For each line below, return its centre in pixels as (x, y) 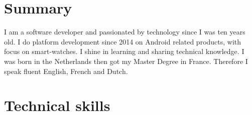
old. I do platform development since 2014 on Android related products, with (123, 41)
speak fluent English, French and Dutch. (66, 71)
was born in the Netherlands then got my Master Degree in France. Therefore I (126, 61)
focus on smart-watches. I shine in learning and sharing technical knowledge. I (124, 51)
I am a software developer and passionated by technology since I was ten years (125, 32)
